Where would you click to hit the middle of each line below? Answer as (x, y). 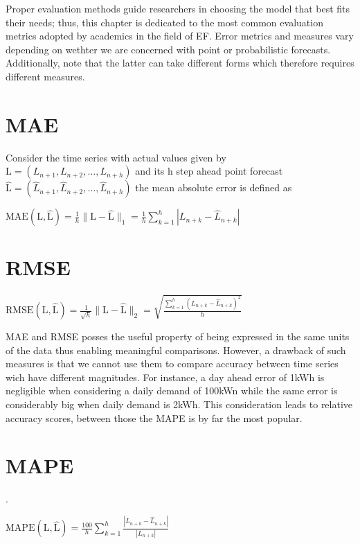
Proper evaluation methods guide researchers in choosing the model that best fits (178, 8)
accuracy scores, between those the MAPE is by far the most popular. (154, 418)
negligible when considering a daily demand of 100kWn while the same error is (172, 391)
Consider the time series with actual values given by (116, 157)
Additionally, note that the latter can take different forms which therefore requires (180, 63)
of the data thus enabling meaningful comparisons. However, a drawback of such (176, 350)
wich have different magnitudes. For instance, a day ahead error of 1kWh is (165, 377)
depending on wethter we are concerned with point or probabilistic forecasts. (168, 49)
